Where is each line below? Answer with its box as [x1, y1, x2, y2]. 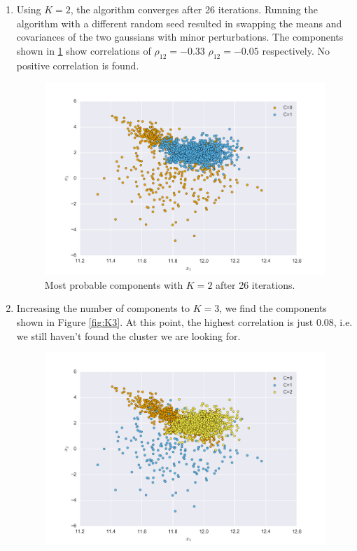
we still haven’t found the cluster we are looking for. [16, 328, 241, 343]
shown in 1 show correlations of [16, 43, 151, 57]
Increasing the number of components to [16, 301, 190, 315]
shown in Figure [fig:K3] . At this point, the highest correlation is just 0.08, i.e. [16, 315, 353, 329]
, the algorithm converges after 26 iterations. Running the [70, 2, 318, 16]
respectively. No [262, 43, 330, 57]
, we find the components [219, 301, 327, 315]
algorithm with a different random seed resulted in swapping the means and [16, 15, 342, 30]
